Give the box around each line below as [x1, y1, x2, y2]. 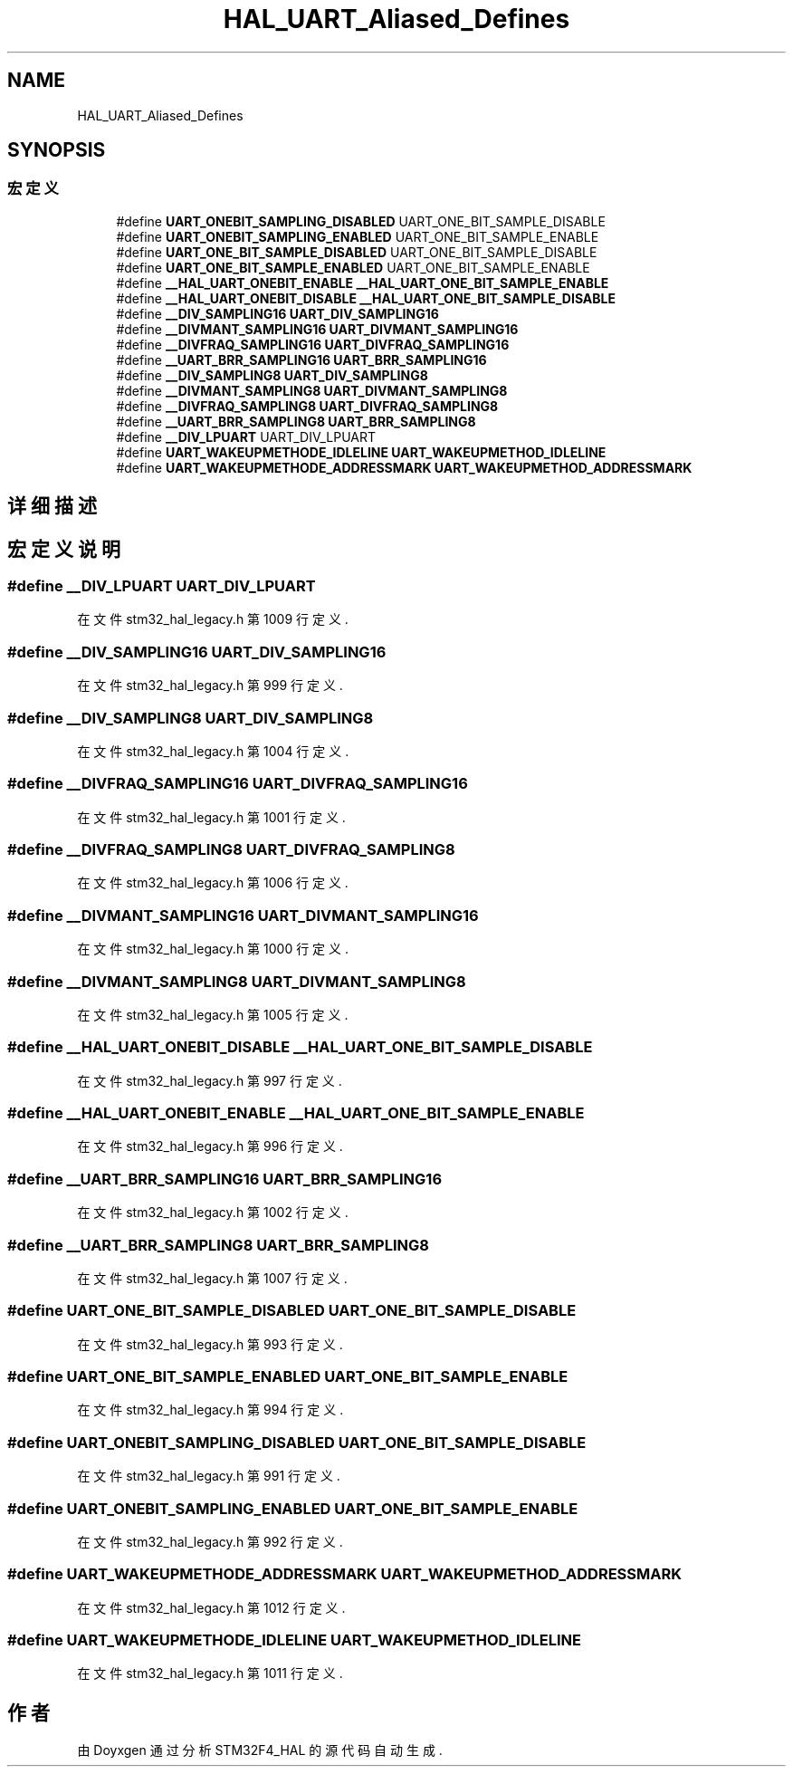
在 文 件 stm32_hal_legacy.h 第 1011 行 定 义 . [77, 1665, 343, 1682]
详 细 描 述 [7, 494, 97, 518]
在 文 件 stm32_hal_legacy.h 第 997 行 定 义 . [77, 1072, 342, 1088]
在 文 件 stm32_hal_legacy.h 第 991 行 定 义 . [77, 1468, 340, 1484]
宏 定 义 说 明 [7, 537, 120, 561]
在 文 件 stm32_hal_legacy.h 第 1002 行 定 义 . [77, 1204, 349, 1221]
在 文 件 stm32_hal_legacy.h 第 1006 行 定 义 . [77, 875, 349, 891]
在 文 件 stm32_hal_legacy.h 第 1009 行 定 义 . [77, 611, 349, 628]
